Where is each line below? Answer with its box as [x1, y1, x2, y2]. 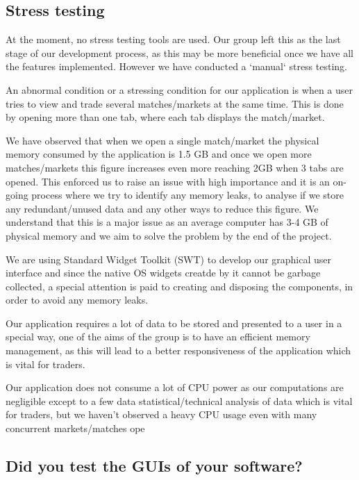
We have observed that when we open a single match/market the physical [6, 133, 319, 147]
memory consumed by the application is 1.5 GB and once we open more [6, 147, 312, 161]
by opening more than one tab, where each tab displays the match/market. [6, 110, 325, 124]
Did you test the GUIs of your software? [6, 455, 303, 477]
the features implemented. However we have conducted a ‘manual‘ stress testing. [6, 59, 347, 74]
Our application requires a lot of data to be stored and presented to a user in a [6, 315, 342, 330]
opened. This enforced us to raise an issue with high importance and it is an [6, 174, 330, 188]
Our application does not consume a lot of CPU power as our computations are [6, 380, 344, 395]
